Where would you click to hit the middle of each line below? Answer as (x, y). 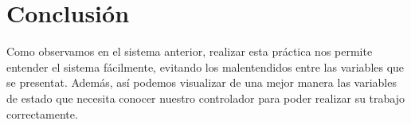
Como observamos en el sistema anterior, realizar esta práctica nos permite (190, 51)
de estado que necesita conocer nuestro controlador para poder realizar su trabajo (205, 98)
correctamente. (42, 113)
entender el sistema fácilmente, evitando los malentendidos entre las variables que (205, 66)
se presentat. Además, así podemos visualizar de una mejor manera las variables (202, 82)
